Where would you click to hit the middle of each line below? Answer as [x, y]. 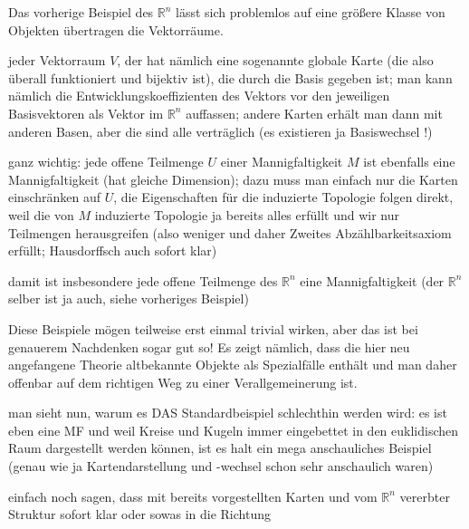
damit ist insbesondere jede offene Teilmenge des [143, 280]
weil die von [41, 214]
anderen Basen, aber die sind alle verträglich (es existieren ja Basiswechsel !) [220, 131]
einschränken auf [55, 197]
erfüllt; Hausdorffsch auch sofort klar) [113, 250]
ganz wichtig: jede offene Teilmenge [106, 162]
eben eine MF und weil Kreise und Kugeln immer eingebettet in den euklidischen [234, 430]
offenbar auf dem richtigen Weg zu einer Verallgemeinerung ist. [183, 382]
